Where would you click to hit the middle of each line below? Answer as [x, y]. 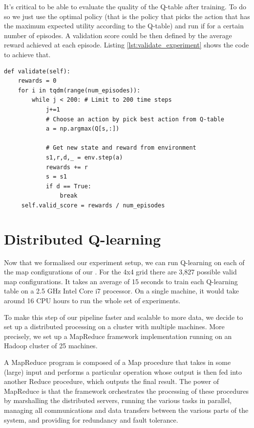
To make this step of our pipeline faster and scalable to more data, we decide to [124, 317]
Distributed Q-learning [83, 238]
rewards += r [67, 167]
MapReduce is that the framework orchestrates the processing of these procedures [127, 391]
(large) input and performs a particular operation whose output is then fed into [123, 372]
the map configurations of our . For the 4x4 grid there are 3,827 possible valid [120, 272]
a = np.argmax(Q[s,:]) [83, 129]
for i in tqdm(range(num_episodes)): [79, 90]
